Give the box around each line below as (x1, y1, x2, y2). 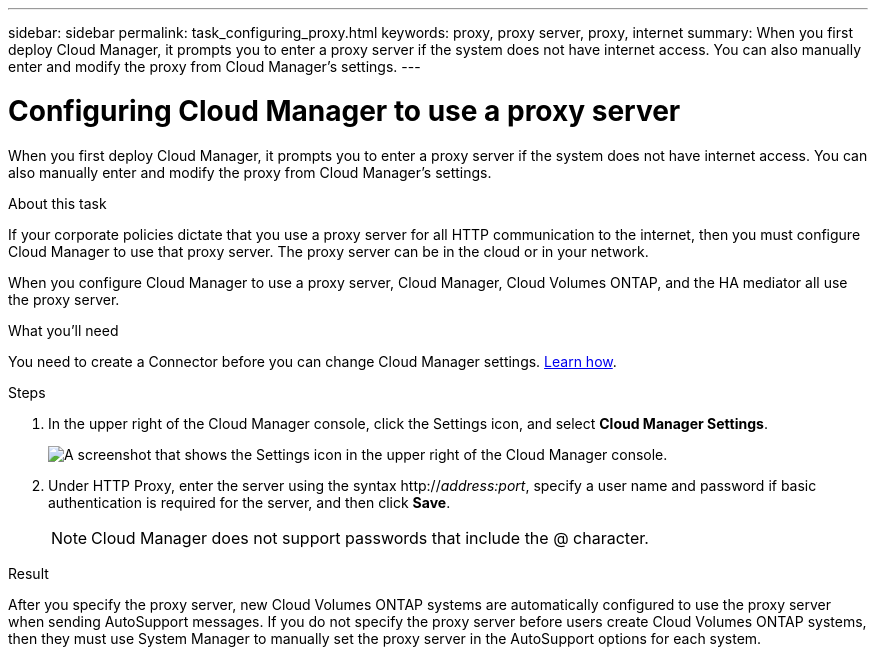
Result (8, 564, 49, 582)
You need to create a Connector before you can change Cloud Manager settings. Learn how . (8, 352, 617, 370)
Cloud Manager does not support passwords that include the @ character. (91, 527, 649, 548)
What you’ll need (8, 321, 119, 339)
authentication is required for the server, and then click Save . (48, 493, 451, 511)
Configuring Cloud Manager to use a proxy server (8, 93, 681, 128)
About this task (8, 194, 107, 212)
